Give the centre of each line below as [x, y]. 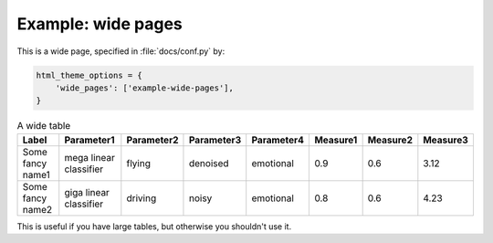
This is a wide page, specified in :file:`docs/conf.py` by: [121, 51]
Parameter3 [215, 140]
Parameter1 [89, 140]
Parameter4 [278, 140]
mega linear [90, 157]
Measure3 [446, 140]
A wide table [44, 126]
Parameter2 [152, 140]
